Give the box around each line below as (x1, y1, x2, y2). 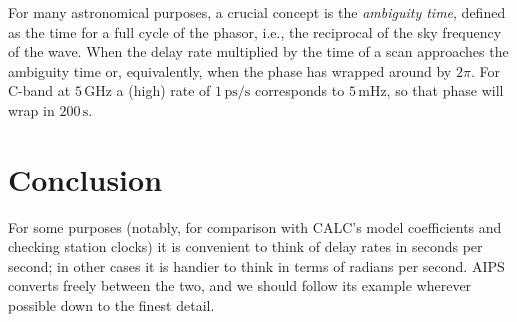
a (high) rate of (116, 80, 211, 101)
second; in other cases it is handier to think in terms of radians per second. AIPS (8, 255, 505, 276)
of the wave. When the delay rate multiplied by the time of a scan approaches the (8, 41, 509, 62)
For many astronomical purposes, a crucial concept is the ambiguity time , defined (8, 2, 506, 22)
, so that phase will (386, 80, 504, 101)
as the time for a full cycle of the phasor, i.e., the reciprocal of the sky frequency (8, 21, 502, 42)
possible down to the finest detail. (8, 295, 215, 316)
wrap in (8, 99, 55, 120)
